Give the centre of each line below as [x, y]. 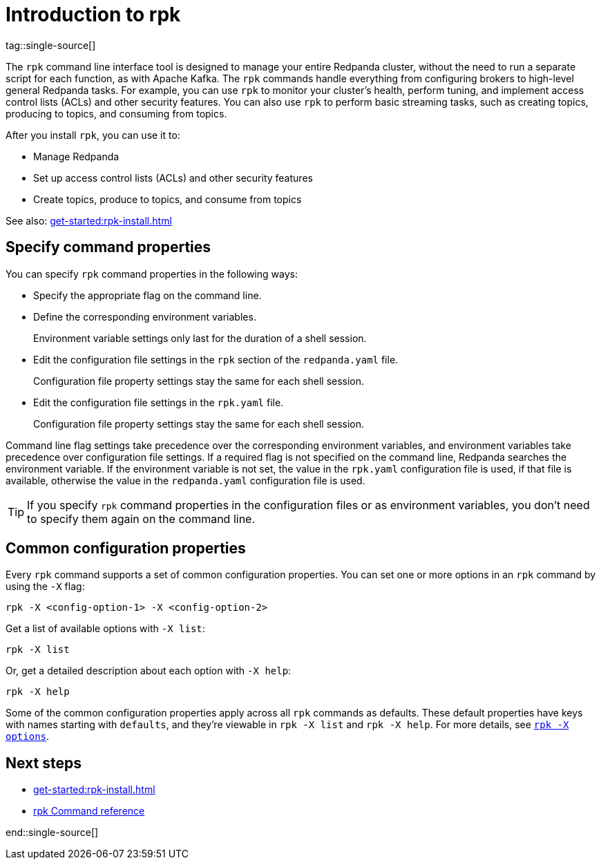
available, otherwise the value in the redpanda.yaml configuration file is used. [185, 480]
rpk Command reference [89, 811]
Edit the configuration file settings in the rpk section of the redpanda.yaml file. [216, 359]
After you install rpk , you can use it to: [93, 135]
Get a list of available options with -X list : [105, 629]
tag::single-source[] [51, 45]
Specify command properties [108, 247]
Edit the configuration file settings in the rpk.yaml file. [159, 402]
